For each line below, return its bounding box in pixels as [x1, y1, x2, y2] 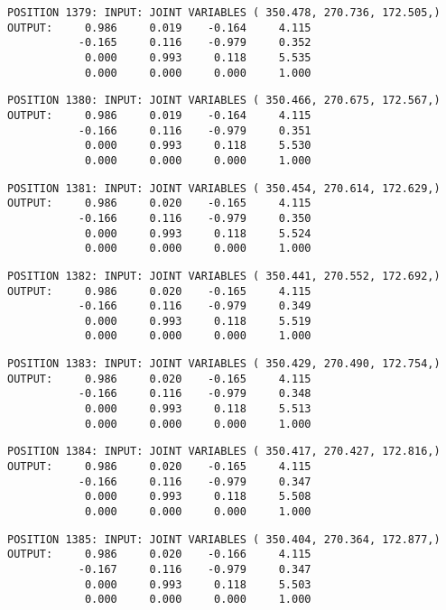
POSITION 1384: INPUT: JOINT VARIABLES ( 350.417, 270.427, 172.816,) [7, 445, 441, 458]
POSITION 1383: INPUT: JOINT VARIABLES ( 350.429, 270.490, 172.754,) [7, 357, 441, 371]
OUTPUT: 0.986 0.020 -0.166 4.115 [7, 548, 311, 561]
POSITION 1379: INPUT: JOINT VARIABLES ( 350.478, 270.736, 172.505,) [7, 6, 441, 19]
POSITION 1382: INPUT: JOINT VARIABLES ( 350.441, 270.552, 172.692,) [7, 269, 441, 282]
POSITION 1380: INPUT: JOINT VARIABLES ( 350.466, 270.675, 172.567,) [7, 94, 441, 107]
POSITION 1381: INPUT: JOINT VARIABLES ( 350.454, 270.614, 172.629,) [7, 181, 441, 195]
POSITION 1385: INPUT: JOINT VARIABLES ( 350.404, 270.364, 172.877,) [7, 532, 441, 546]
